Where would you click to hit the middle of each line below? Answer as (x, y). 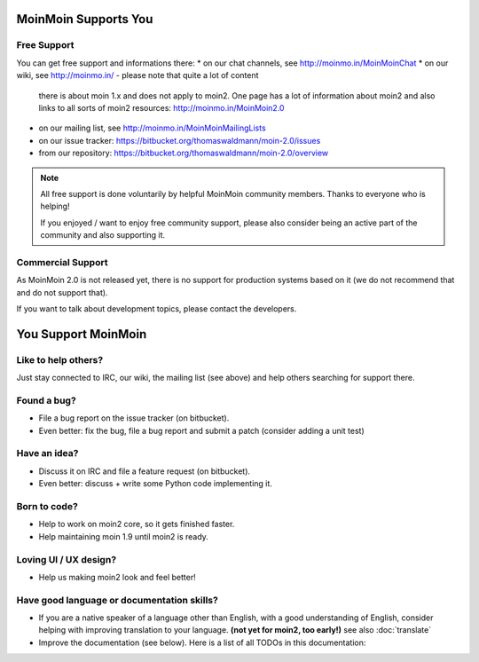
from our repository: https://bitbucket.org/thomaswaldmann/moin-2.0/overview (184, 153)
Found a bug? (47, 400)
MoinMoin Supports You (85, 19)
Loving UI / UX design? (67, 559)
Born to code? (47, 506)
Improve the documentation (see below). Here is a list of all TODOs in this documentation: (202, 642)
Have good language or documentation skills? (118, 600)
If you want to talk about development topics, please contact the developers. (157, 308)
